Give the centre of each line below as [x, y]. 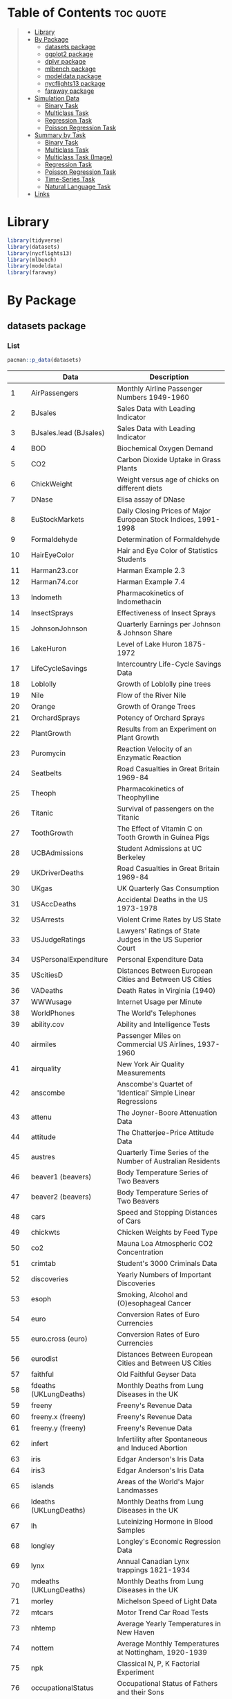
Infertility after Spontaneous [162, 1439]
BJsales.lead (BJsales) [68, 432]
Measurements [141, 1073]
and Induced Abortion [152, 1447]
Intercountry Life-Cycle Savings [169, 664]
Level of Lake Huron [149, 644]
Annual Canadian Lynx [153, 1561]
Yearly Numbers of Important [164, 1274]
